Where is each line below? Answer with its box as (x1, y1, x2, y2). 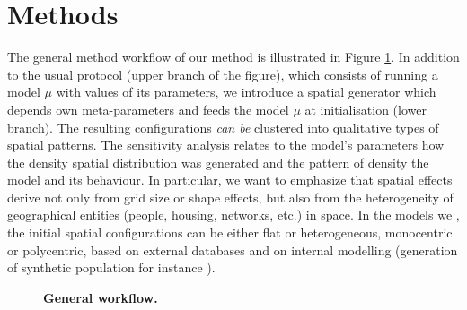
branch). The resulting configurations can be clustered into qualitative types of (7, 117, 439, 136)
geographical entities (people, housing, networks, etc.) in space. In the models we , (7, 205, 460, 224)
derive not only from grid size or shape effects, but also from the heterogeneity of (7, 187, 454, 206)
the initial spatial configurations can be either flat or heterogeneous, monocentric (7, 223, 453, 242)
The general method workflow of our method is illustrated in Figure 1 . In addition (7, 47, 460, 66)
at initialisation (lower (304, 99, 427, 118)
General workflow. (43, 288, 158, 306)
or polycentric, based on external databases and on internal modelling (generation (7, 240, 458, 259)
